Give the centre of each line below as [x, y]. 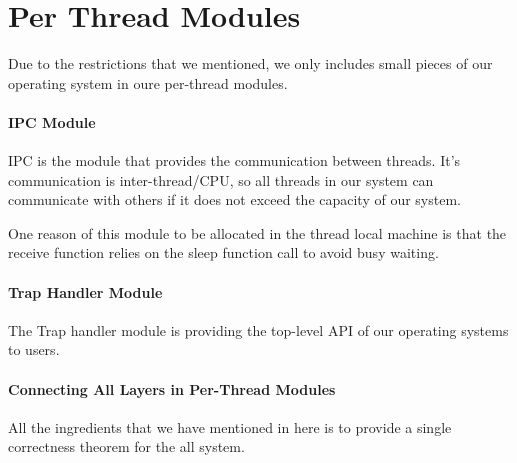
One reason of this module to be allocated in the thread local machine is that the [257, 232]
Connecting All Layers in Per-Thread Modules [172, 388]
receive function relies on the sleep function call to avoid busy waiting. [223, 252]
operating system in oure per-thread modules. [148, 82]
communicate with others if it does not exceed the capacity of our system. [234, 199]
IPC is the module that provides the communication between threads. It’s [234, 160]
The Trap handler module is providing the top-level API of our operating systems [258, 329]
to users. [34, 349]
